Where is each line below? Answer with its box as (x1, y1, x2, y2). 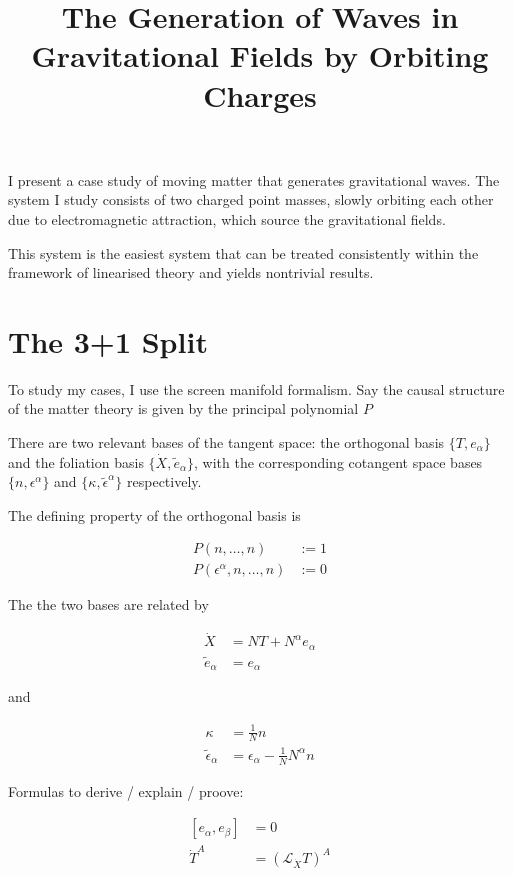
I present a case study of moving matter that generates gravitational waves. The (8, 169, 500, 190)
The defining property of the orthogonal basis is (8, 504, 301, 525)
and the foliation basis (8, 451, 144, 472)
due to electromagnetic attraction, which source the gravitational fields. (8, 208, 446, 229)
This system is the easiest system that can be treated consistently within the (8, 242, 479, 263)
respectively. (127, 471, 202, 492)
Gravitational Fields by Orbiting (31, 35, 489, 76)
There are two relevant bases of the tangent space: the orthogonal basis (8, 432, 445, 453)
